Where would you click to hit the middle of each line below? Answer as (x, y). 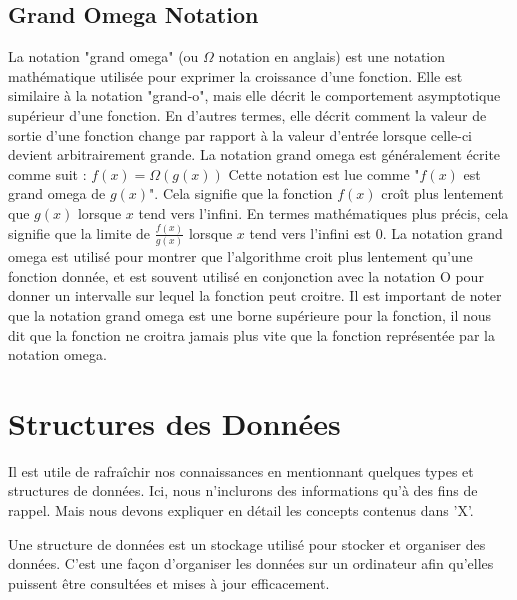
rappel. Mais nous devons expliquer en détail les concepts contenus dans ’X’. (241, 510)
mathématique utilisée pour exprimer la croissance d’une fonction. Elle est (235, 75)
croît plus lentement (442, 193)
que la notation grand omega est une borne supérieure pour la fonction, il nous (250, 314)
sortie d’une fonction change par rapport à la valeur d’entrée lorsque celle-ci (240, 134)
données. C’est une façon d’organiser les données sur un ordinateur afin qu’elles (251, 563)
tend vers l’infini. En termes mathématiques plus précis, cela (323, 212)
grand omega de (57, 193)
